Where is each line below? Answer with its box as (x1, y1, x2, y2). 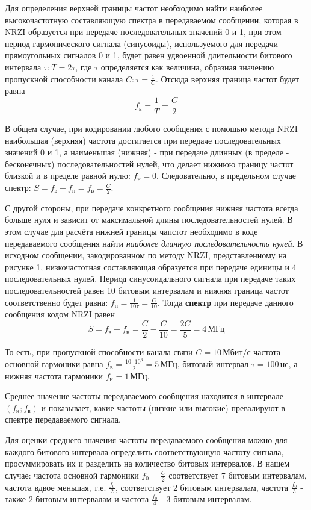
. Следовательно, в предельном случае (156, 169, 297, 182)
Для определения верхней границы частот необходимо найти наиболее (5, 2, 263, 14)
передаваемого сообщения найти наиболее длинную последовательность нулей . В (5, 237, 303, 249)
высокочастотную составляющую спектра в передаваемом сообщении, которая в (5, 13, 298, 26)
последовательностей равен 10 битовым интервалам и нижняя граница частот (5, 284, 289, 296)
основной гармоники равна (5, 357, 103, 370)
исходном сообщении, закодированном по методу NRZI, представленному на (5, 249, 287, 261)
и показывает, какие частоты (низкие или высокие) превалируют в (41, 401, 285, 414)
